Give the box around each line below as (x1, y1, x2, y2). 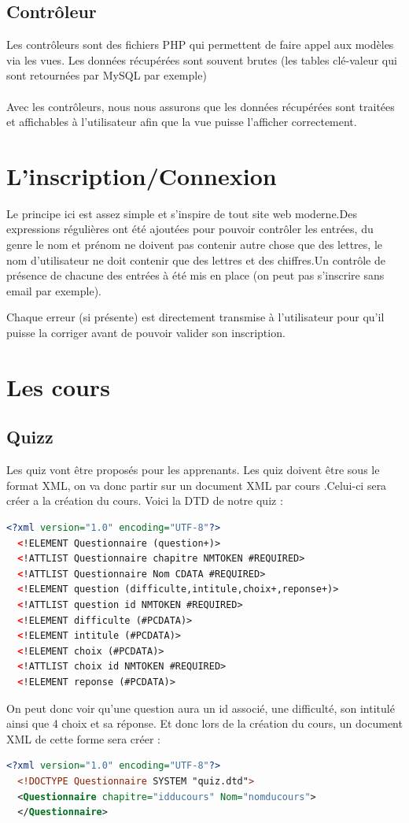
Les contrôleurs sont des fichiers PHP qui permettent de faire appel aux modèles (6, 36, 394, 53)
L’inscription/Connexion (6, 159, 277, 191)
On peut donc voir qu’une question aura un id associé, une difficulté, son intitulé (6, 699, 395, 716)
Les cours (6, 370, 110, 402)
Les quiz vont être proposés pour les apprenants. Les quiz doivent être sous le (6, 462, 380, 478)
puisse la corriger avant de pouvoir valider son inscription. (6, 324, 286, 341)
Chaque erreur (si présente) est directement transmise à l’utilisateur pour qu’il (6, 309, 385, 325)
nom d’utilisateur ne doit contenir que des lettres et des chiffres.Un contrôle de (6, 251, 385, 268)
